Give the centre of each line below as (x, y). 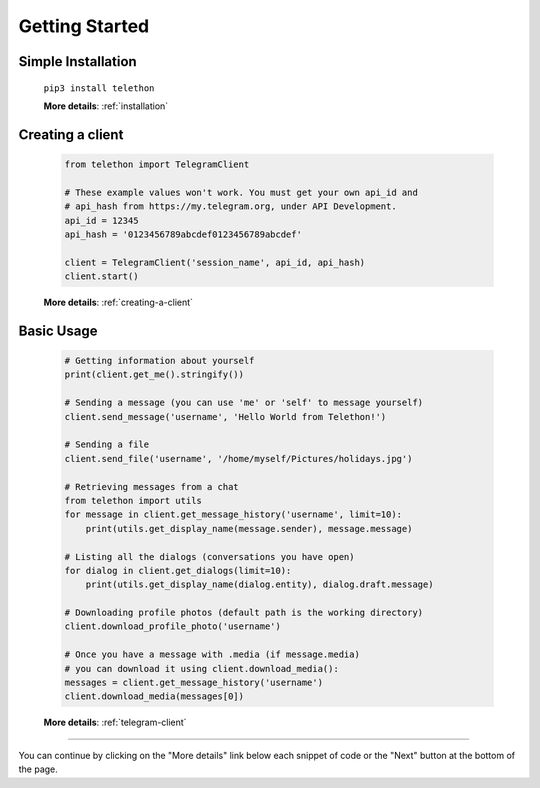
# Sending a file (107, 444)
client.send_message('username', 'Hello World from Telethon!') (225, 416)
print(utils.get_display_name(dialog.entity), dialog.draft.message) (259, 584)
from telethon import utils (133, 500)
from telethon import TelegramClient (157, 164)
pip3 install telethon (99, 88)
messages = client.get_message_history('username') (194, 683)
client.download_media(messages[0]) (154, 696)
